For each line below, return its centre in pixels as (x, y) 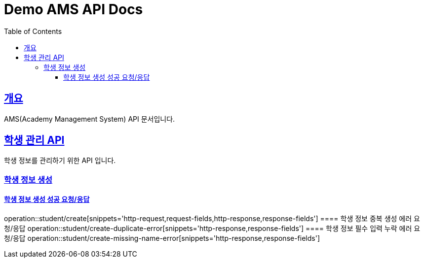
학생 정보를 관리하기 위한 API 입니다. (60, 161)
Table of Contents (33, 31)
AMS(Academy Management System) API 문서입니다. (90, 119)
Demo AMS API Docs (74, 9)
